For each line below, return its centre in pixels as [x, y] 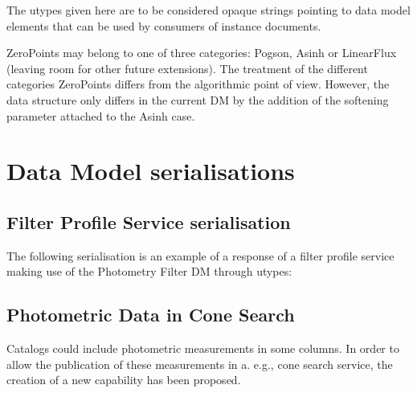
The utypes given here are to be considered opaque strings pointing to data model [208, 10]
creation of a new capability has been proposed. [124, 380]
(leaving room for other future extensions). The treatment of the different [187, 68]
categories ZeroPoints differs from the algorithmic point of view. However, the [198, 84]
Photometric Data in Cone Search [151, 315]
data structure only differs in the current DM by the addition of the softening [198, 99]
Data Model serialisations [151, 171]
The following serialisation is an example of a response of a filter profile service [200, 255]
